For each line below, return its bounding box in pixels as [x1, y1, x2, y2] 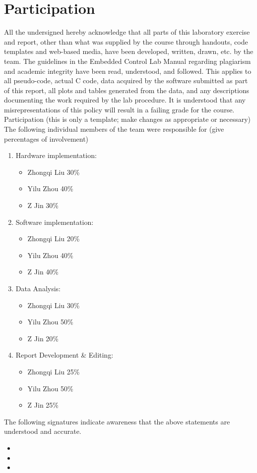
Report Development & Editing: [15, 350, 114, 360]
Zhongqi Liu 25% [27, 366, 80, 376]
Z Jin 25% [27, 400, 59, 410]
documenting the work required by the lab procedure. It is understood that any [4, 95, 246, 105]
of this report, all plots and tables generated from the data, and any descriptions [4, 85, 250, 95]
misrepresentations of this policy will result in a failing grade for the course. [4, 104, 235, 114]
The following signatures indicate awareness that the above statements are [4, 416, 230, 426]
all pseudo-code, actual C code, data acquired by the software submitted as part [4, 75, 248, 86]
